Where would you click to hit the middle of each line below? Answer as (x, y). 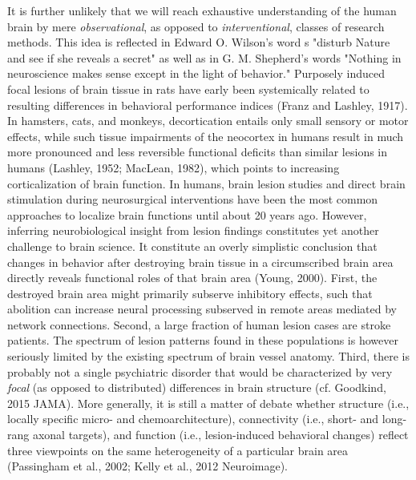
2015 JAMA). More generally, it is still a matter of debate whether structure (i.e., (208, 403)
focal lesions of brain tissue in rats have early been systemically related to (188, 89)
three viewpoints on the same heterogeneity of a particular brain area (178, 450)
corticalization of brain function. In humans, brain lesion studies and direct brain (206, 183)
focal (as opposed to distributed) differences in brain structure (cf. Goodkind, (197, 387)
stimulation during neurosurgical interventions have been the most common (193, 199)
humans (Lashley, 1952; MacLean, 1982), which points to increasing (174, 167)
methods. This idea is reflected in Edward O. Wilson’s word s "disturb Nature (199, 42)
